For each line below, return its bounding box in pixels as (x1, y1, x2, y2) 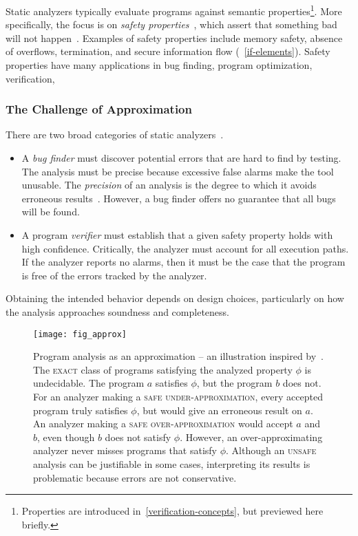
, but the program (196, 376, 273, 390)
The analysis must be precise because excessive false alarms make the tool (21, 164, 334, 178)
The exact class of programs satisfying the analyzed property (33, 362, 293, 376)
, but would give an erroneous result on (136, 403, 302, 417)
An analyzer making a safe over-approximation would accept (33, 416, 293, 431)
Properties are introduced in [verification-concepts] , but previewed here (21, 504, 324, 518)
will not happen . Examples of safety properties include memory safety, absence (6, 30, 343, 45)
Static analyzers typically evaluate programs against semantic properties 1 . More (6, 2, 342, 18)
